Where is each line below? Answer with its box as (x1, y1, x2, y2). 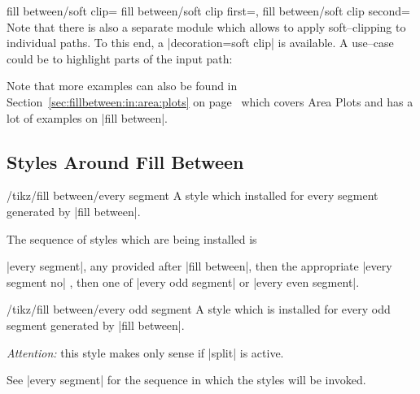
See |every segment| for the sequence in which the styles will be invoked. (7, 371, 366, 388)
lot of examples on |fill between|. (7, 109, 168, 126)
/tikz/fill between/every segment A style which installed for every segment (7, 187, 378, 204)
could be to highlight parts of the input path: (7, 50, 233, 67)
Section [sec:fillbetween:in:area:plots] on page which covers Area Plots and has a (7, 93, 413, 110)
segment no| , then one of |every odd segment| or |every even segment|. (7, 273, 360, 290)
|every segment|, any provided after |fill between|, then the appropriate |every (7, 258, 392, 275)
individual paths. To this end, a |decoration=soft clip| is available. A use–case (7, 34, 394, 51)
